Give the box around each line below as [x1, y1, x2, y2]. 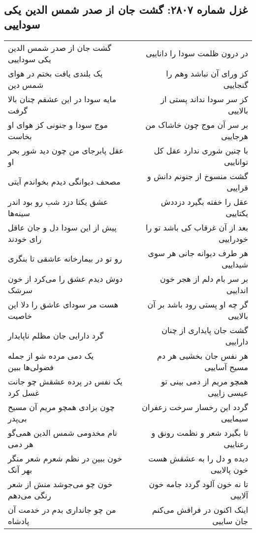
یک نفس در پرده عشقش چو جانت [8, 375, 123, 387]
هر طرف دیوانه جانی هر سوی [148, 247, 248, 259]
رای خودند [8, 232, 42, 244]
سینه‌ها [8, 207, 30, 219]
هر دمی [8, 438, 33, 450]
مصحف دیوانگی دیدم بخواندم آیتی [8, 176, 121, 188]
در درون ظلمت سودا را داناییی [146, 47, 248, 59]
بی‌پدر [8, 412, 27, 424]
